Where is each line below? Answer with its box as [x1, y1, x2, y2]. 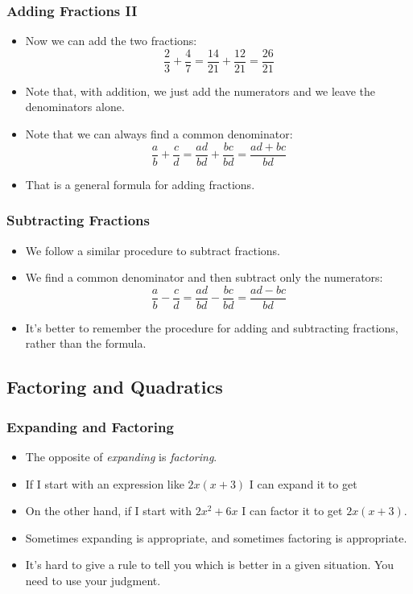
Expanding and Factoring [6, 416, 174, 436]
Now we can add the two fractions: [25, 32, 197, 49]
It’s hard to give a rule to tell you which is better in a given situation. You [25, 556, 394, 573]
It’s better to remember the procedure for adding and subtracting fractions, [25, 319, 399, 336]
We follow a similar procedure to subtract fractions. [25, 241, 281, 258]
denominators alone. [25, 98, 125, 115]
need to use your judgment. [25, 571, 161, 588]
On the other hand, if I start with [25, 502, 192, 519]
